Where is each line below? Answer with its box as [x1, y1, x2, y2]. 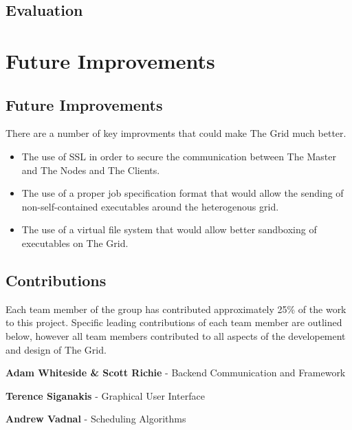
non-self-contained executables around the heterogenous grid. [21, 199, 279, 213]
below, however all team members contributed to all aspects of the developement [5, 328, 346, 343]
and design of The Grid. [5, 342, 107, 356]
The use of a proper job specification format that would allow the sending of [21, 186, 344, 200]
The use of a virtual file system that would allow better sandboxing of [21, 222, 317, 237]
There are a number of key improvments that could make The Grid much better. [5, 126, 346, 140]
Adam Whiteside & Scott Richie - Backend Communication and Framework [5, 365, 346, 380]
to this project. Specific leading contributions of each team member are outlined [5, 315, 342, 330]
